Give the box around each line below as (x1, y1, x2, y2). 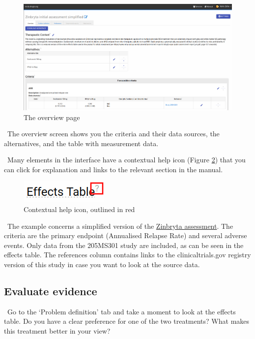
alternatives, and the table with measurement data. (4, 138, 159, 148)
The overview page (24, 112, 80, 122)
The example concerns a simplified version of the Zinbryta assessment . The (7, 220, 233, 231)
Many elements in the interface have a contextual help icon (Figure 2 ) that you (7, 154, 246, 165)
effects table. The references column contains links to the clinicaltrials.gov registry (4, 249, 251, 260)
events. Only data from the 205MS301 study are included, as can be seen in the (4, 240, 244, 250)
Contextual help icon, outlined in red (24, 204, 135, 215)
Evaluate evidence (4, 283, 97, 299)
